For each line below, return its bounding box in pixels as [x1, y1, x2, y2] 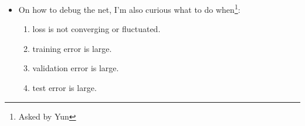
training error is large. [32, 42, 112, 54]
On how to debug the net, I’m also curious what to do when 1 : [18, 2, 240, 15]
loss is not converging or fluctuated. [32, 23, 161, 35]
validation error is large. [32, 62, 119, 74]
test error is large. [32, 82, 97, 94]
